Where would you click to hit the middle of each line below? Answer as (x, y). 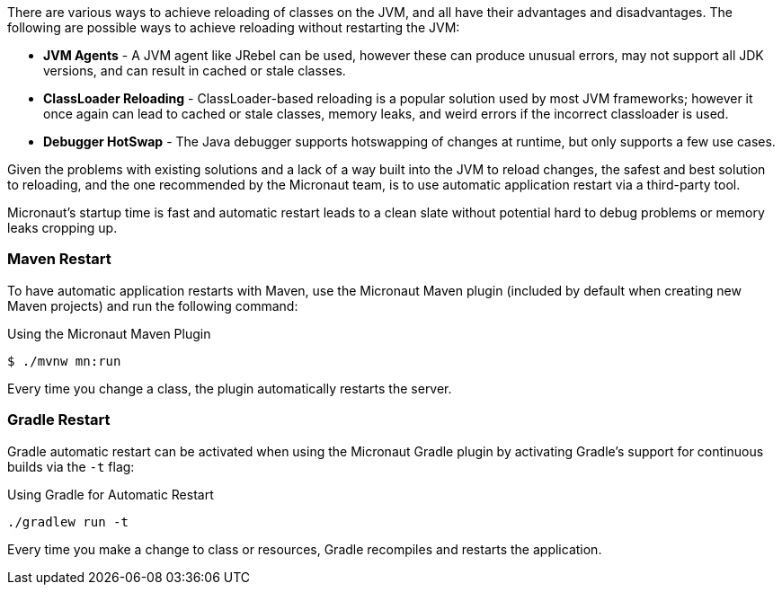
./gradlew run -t (68, 521)
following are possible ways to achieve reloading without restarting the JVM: (234, 27)
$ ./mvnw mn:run (64, 361)
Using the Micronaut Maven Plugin (109, 333)
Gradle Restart (59, 420)
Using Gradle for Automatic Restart (111, 494)
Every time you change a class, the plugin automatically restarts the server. (230, 388)
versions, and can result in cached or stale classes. (195, 71)
